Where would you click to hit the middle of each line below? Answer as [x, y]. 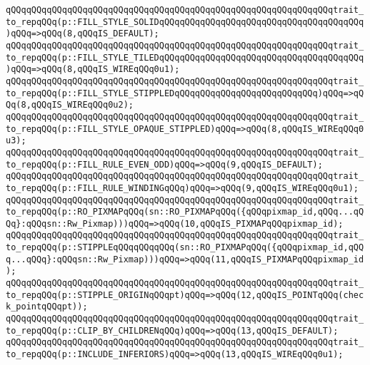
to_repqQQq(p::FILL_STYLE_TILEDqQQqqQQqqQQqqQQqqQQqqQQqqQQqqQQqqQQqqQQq [185, 57]
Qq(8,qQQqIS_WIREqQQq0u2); [70, 105]
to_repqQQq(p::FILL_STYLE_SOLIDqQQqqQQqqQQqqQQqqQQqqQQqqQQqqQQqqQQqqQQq [185, 22]
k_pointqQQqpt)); [47, 307]
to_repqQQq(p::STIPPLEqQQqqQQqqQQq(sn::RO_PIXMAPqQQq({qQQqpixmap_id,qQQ [185, 248]
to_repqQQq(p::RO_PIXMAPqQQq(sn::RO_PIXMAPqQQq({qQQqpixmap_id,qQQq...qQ [185, 212]
